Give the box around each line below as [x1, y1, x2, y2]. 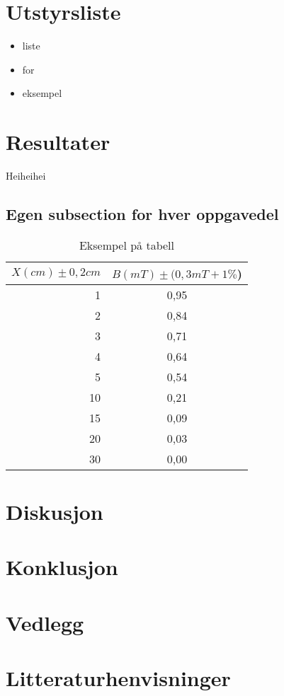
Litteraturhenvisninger [6, 663, 231, 692]
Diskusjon [6, 497, 103, 526]
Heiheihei [6, 168, 46, 183]
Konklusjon [6, 552, 118, 581]
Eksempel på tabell [79, 236, 174, 253]
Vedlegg [6, 608, 84, 637]
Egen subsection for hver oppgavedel [6, 203, 279, 225]
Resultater [6, 127, 110, 156]
